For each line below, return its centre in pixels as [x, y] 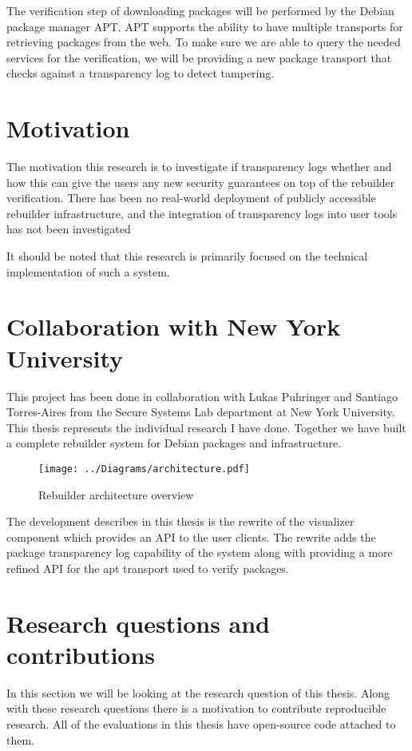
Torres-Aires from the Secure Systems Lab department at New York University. [201, 412]
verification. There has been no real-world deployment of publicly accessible [191, 198]
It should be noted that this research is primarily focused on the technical [187, 256]
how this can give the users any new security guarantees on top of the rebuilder [201, 182]
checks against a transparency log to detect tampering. [141, 73]
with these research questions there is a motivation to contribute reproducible [196, 708]
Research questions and [139, 623]
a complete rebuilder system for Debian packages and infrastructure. [174, 443]
